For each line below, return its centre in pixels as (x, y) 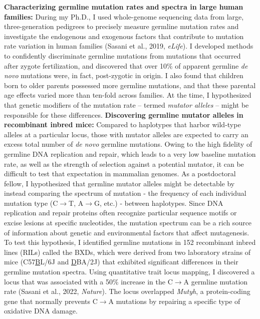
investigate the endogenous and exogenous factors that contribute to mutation (124, 36)
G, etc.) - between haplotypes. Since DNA (159, 203)
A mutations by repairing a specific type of (174, 301)
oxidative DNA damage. (41, 311)
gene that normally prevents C (51, 301)
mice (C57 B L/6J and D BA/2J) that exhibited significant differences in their (121, 262)
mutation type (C (31, 203)
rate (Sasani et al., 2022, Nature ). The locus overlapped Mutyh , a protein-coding (127, 291)
